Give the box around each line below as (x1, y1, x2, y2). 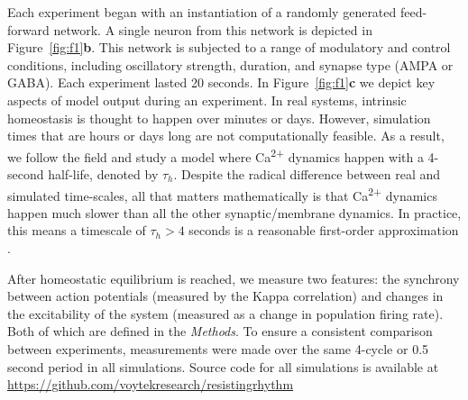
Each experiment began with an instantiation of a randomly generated (7, 3, 397, 21)
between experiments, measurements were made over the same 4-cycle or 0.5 (7, 340, 429, 358)
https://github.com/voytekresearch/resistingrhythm (7, 375, 294, 394)
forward (7, 20, 50, 39)
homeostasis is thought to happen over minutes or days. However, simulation (7, 108, 431, 127)
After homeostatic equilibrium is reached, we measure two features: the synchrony (7, 268, 460, 287)
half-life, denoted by (48, 165, 159, 183)
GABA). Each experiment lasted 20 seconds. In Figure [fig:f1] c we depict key (7, 73, 436, 92)
